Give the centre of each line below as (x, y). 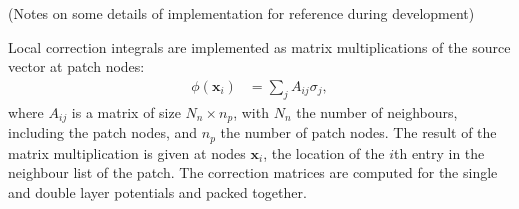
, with (251, 111)
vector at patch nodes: (76, 66)
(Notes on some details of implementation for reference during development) (241, 13)
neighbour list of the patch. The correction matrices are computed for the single (253, 172)
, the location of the (324, 152)
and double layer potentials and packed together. (157, 191)
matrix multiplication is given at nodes (127, 152)
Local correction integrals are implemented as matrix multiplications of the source (259, 46)
